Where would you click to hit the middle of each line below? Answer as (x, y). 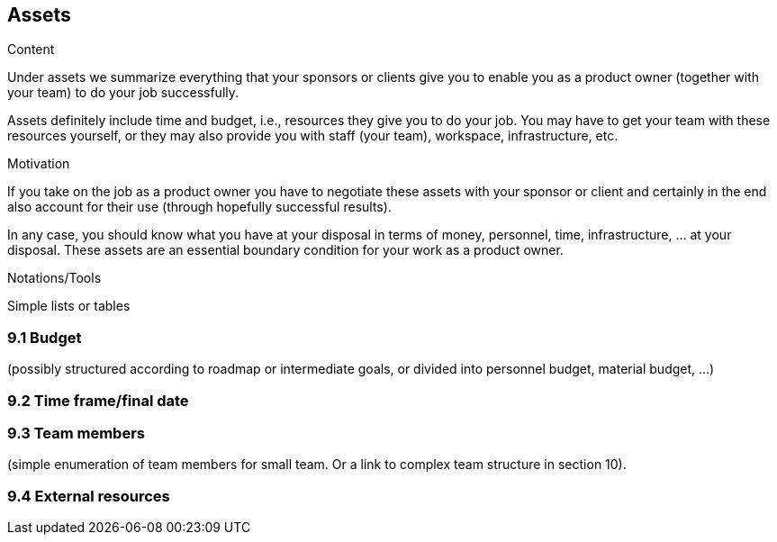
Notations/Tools (54, 278)
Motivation (39, 164)
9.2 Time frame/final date (98, 400)
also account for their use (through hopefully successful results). (199, 207)
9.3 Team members (77, 433)
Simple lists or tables (69, 306)
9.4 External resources (89, 496)
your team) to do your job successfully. (123, 93)
